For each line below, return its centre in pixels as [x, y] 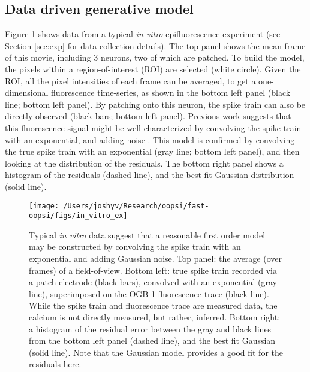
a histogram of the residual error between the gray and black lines [150, 329]
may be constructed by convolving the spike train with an [135, 247]
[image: [44, 206]
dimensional [27, 93]
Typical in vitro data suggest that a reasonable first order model [147, 235]
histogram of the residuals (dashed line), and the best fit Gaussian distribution [150, 175]
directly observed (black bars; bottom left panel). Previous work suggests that [148, 116]
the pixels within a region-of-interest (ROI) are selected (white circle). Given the [153, 69]
